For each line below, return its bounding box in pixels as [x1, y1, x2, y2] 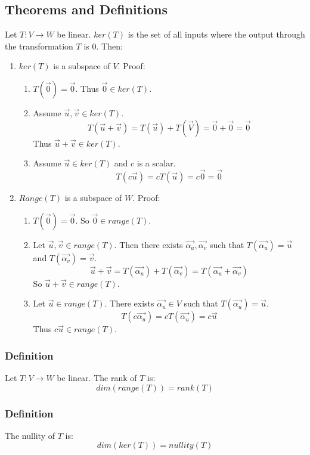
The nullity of [5, 429, 55, 441]
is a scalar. [137, 157, 176, 169]
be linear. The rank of [57, 371, 137, 383]
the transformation [5, 39, 73, 52]
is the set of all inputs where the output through [128, 28, 305, 41]
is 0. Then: [83, 39, 123, 52]
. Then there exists [114, 238, 183, 250]
